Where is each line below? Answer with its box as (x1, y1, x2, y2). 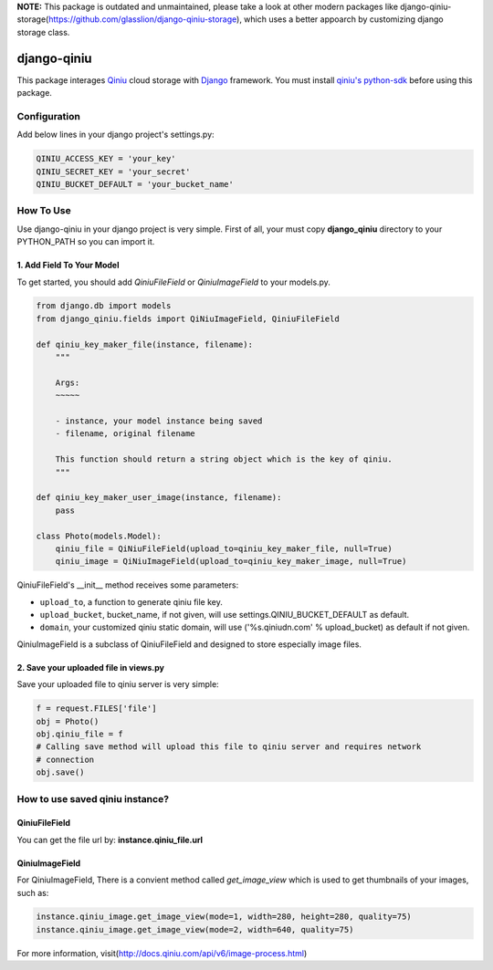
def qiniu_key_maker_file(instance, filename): (36, 339, 253, 349)
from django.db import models (36, 301, 172, 311)
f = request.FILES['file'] (36, 704, 157, 714)
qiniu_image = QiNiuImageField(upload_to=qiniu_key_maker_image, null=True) (55, 557, 407, 567)
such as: (16, 887, 49, 898)
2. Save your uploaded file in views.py (16, 662, 164, 673)
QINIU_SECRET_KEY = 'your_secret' (36, 166, 191, 177)
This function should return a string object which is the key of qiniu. (55, 454, 393, 464)
